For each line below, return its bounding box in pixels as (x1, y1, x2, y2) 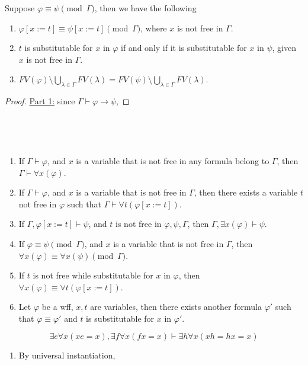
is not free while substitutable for (33, 269, 153, 281)
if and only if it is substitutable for (121, 41, 247, 54)
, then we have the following (94, 2, 197, 14)
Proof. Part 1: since (5, 95, 75, 107)
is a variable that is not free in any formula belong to (76, 154, 269, 167)
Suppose (5, 2, 35, 14)
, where (140, 21, 167, 34)
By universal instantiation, (18, 349, 115, 361)
